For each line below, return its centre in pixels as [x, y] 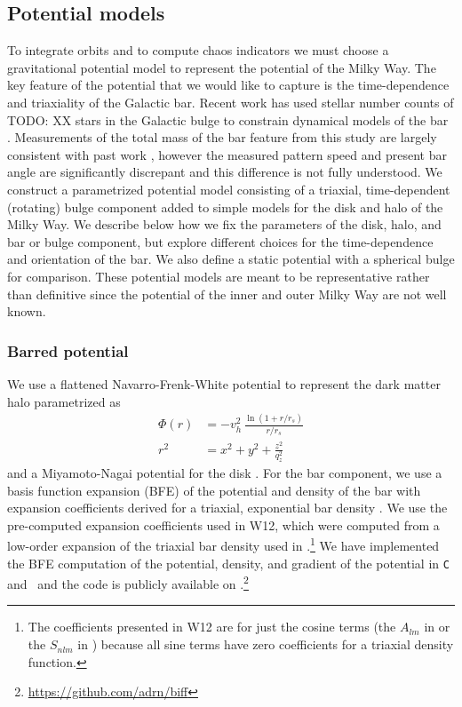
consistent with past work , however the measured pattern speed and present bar [227, 154]
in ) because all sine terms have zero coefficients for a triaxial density [266, 644]
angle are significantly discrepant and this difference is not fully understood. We [225, 172]
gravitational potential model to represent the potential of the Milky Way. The [222, 67]
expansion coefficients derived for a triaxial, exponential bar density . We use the [227, 508]
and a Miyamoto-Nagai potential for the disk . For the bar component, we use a [225, 472]
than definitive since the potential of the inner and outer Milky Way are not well [227, 294]
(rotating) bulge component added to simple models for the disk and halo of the [225, 207]
